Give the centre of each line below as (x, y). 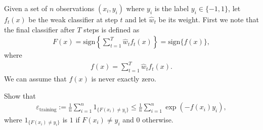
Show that (20, 95)
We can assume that (35, 79)
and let (136, 19)
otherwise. (158, 119)
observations (75, 8)
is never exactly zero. (124, 79)
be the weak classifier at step (73, 19)
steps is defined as (112, 29)
